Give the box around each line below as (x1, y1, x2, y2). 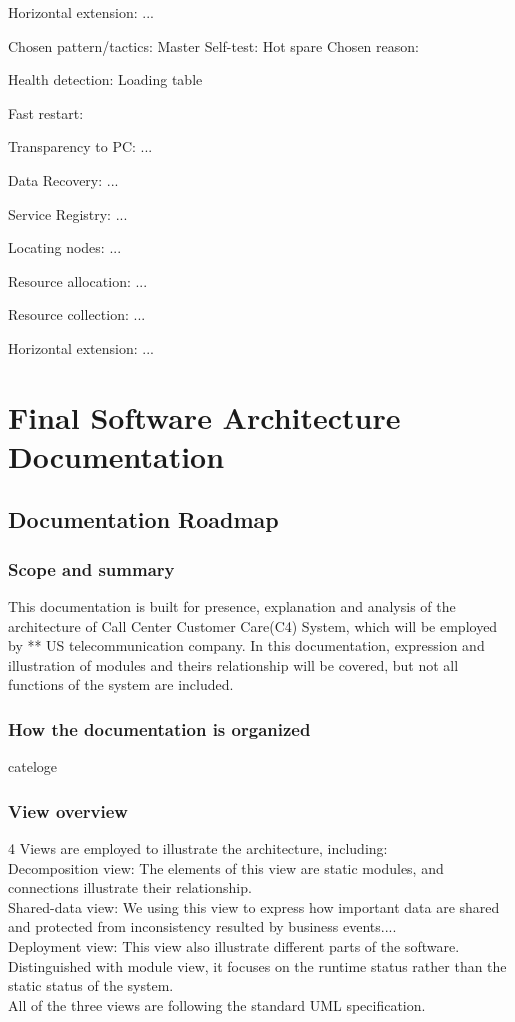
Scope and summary (8, 556, 175, 581)
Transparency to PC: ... (8, 136, 153, 157)
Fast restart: (8, 102, 84, 123)
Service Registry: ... (8, 203, 128, 224)
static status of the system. (8, 975, 174, 996)
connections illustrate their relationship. (8, 877, 252, 898)
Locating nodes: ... (8, 237, 122, 258)
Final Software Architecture (8, 396, 401, 437)
